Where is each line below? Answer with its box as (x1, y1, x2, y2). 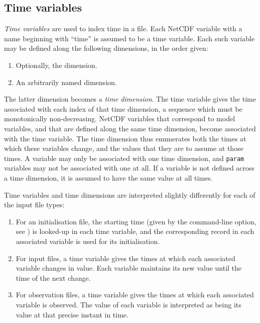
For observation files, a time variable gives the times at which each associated (16, 289, 254, 300)
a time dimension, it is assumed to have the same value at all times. (4, 172, 213, 183)
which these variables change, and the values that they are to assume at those (4, 143, 243, 153)
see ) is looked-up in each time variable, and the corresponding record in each (16, 226, 254, 236)
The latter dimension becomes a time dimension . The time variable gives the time (4, 94, 256, 104)
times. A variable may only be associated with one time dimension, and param (4, 152, 244, 163)
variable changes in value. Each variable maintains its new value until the (16, 263, 242, 273)
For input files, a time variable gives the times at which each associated (16, 253, 235, 263)
